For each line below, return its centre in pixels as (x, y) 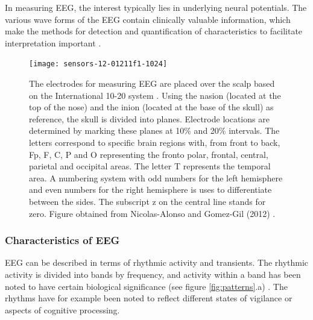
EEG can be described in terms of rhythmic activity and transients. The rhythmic (157, 262)
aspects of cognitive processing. (62, 309)
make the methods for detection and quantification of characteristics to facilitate (154, 31)
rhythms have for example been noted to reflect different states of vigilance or (149, 298)
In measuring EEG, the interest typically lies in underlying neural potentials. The (156, 7)
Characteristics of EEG (62, 240)
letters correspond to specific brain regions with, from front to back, (155, 142)
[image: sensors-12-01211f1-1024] (98, 64)
